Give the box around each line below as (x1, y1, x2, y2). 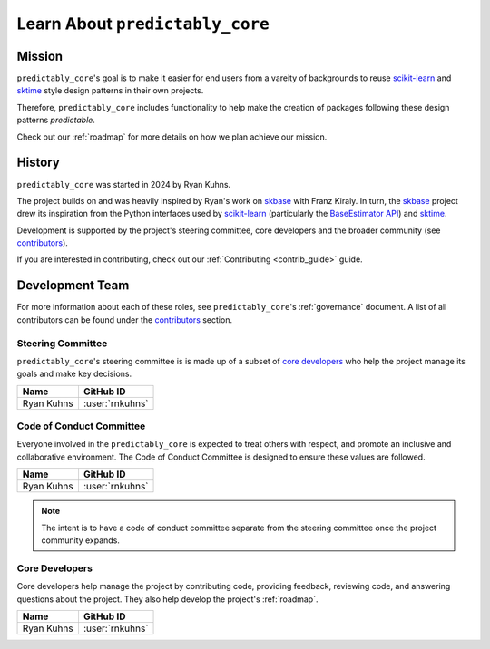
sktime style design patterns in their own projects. (16, 85, 204, 96)
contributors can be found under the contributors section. (16, 314, 233, 325)
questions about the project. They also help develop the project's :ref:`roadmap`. (16, 594, 318, 605)
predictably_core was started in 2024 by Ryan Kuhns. (16, 179, 231, 189)
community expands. (41, 535, 120, 546)
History (16, 155, 61, 170)
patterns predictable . (16, 114, 95, 126)
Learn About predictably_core (16, 14, 269, 34)
